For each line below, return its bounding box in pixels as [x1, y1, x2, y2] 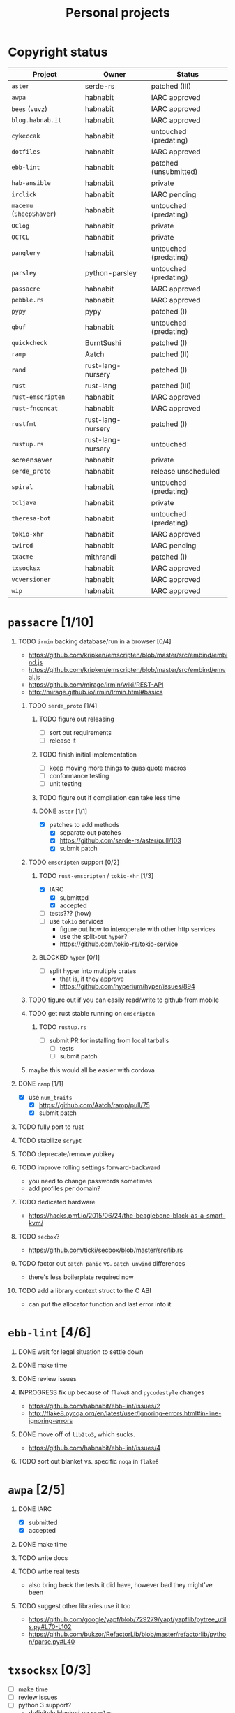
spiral [11, 483, 33, 490]
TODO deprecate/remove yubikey [17, 1150, 115, 1158]
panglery [11, 249, 40, 256]
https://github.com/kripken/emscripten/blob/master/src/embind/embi [28, 650, 228, 659]
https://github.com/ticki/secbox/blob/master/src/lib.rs [28, 1246, 183, 1255]
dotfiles [11, 147, 40, 155]
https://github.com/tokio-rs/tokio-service [59, 940, 179, 948]
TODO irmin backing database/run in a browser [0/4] [17, 637, 172, 646]
